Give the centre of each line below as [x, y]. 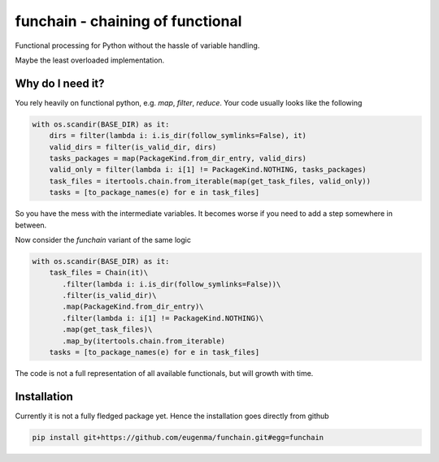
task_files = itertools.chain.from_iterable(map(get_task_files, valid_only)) [210, 181]
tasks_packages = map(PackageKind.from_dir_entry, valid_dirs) [178, 158]
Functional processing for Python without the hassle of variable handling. [137, 45]
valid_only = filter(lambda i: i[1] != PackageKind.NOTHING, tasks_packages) [208, 170]
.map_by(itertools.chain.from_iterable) [143, 341]
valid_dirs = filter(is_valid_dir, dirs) [133, 147]
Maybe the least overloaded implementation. [90, 60]
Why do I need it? [60, 83]
